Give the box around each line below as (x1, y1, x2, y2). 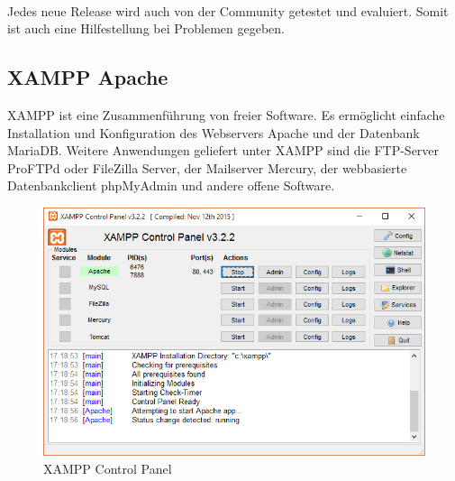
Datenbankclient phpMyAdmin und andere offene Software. (7, 176, 335, 195)
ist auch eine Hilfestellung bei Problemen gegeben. (7, 19, 285, 38)
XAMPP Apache (7, 63, 168, 91)
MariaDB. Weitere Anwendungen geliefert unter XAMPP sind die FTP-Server (7, 141, 440, 160)
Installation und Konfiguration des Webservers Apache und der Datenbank (7, 123, 420, 142)
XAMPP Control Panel (43, 459, 172, 478)
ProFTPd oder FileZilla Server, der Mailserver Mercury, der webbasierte (7, 158, 407, 177)
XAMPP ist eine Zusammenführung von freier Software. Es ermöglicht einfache (7, 105, 445, 124)
